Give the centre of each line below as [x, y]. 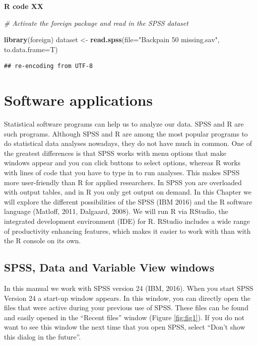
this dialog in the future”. [42, 336]
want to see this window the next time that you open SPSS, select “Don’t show [125, 327]
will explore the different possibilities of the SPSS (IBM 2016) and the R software [128, 201]
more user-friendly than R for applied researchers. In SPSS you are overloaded [123, 182]
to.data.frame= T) [31, 49]
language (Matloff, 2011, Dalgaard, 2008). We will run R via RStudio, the [116, 211]
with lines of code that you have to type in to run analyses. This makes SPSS [122, 172]
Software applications [78, 100]
